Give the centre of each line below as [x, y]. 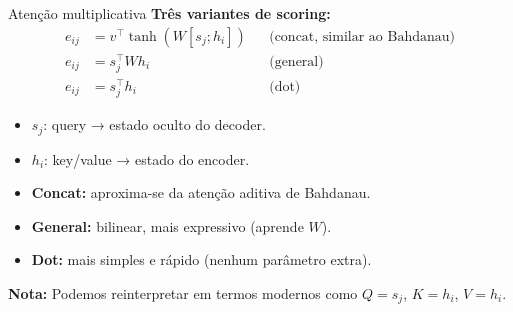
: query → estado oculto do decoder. [154, 124]
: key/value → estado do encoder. [147, 158]
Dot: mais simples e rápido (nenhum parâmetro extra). [201, 259]
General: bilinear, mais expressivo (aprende [167, 225]
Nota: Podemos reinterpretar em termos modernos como [183, 292]
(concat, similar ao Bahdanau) [362, 36]
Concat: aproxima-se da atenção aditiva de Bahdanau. [201, 192]
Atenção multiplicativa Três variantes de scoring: [169, 13]
